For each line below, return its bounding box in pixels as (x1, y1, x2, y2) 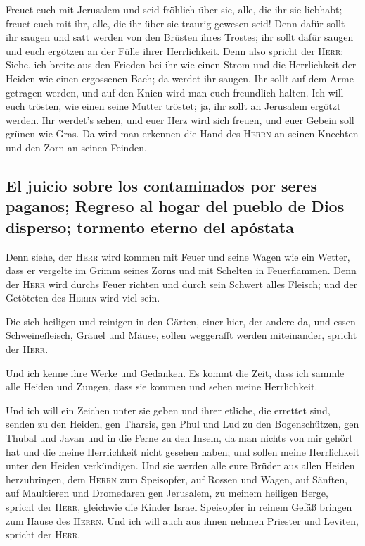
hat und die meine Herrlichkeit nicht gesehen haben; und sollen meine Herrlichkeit (6, 444, 360, 459)
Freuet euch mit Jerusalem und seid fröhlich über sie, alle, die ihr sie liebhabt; (6, 2, 342, 16)
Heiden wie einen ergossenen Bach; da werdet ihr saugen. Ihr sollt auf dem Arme (6, 70, 354, 85)
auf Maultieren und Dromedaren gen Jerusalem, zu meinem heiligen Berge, (6, 485, 328, 500)
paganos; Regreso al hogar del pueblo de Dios (6, 195, 345, 217)
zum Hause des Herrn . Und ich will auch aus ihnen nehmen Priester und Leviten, (6, 513, 359, 528)
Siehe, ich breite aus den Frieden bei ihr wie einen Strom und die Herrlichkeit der (6, 57, 357, 72)
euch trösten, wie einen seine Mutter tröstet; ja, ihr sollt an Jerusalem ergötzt (6, 99, 341, 113)
